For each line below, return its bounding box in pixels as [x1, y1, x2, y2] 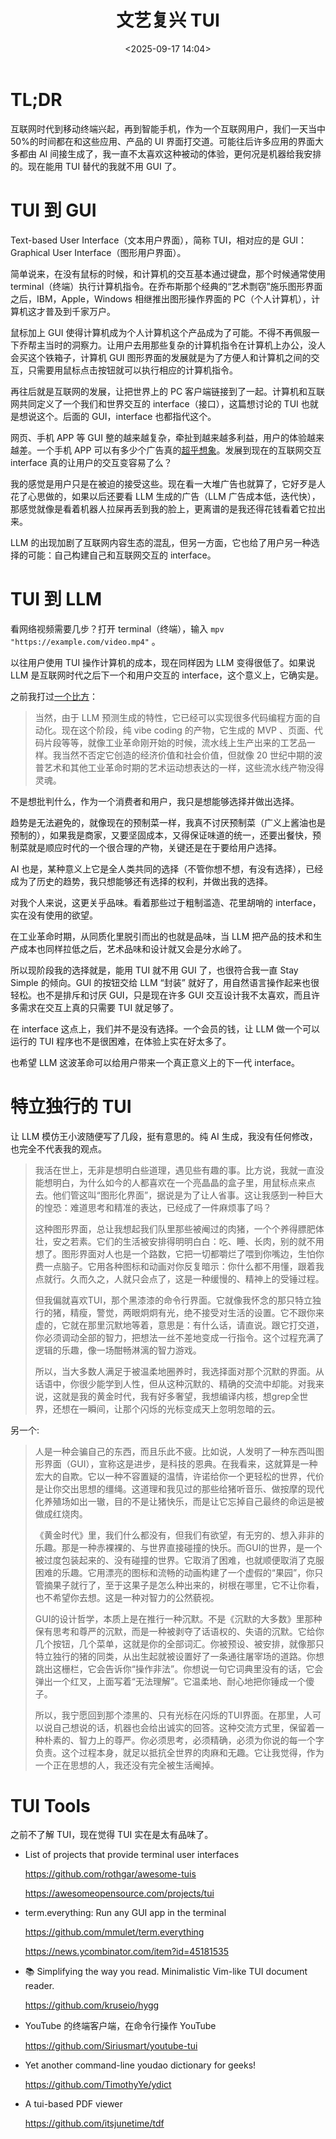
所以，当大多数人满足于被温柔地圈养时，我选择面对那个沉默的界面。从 [34, 1365, 325, 1377]
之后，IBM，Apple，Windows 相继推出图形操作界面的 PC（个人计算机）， [10, 292, 312, 305]
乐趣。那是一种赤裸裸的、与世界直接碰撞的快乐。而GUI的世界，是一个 [34, 1541, 323, 1553]
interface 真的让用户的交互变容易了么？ [10, 456, 173, 468]
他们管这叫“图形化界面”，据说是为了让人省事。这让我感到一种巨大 [52, 1189, 324, 1201]
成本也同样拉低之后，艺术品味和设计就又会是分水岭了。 [18, 942, 247, 955]
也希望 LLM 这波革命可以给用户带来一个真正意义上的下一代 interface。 [10, 1056, 301, 1068]
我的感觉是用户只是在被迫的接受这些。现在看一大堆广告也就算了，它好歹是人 [10, 477, 326, 490]
